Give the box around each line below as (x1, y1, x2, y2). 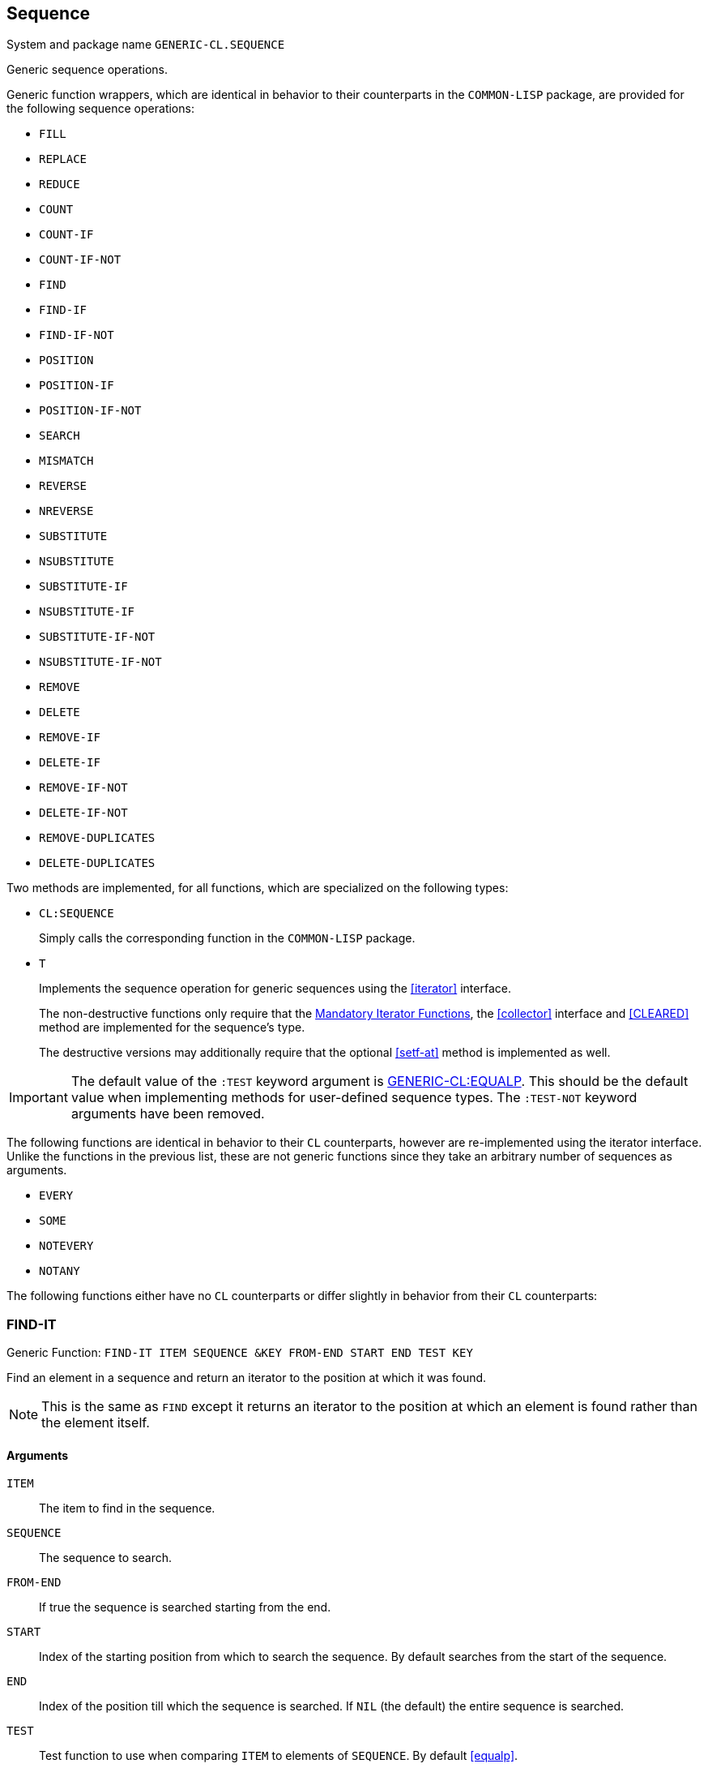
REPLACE (39, 152, 87, 166)
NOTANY (39, 1264, 80, 1278)
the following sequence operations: (6, 101, 194, 116)
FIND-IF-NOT (39, 328, 114, 342)
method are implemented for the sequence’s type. (39, 1020, 305, 1035)
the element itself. (41, 1414, 150, 1431)
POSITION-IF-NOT (39, 404, 142, 418)
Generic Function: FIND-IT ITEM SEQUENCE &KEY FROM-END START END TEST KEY (6, 1345, 473, 1360)
